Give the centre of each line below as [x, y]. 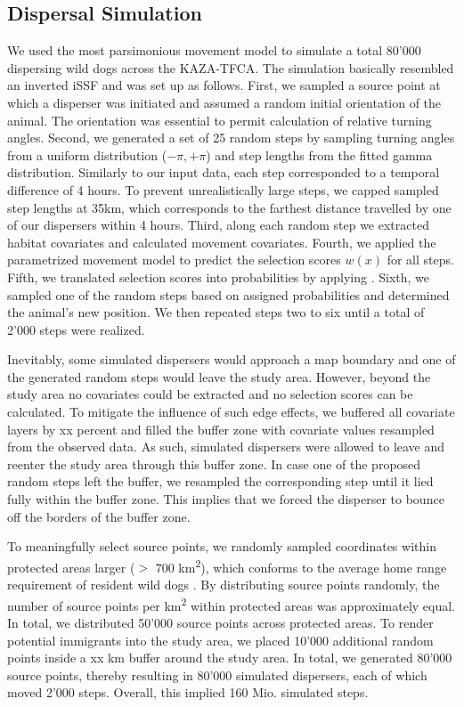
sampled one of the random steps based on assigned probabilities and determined [228, 294]
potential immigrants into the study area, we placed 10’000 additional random [220, 640]
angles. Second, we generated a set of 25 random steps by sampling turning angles [231, 138]
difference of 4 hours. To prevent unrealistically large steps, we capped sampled [223, 189]
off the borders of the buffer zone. [99, 516]
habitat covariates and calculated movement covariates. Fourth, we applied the [222, 242]
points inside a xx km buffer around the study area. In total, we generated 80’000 [230, 658]
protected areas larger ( [71, 567]
